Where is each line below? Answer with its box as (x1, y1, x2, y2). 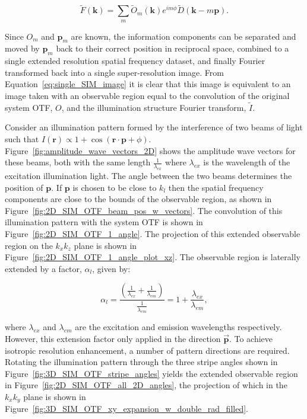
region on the (5, 239, 53, 251)
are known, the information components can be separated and (71, 30, 296, 42)
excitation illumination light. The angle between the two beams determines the (5, 169, 292, 181)
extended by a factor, (5, 262, 82, 274)
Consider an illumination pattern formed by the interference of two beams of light (5, 121, 303, 133)
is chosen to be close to (72, 181, 157, 193)
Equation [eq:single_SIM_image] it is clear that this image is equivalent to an (5, 78, 291, 90)
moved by (5, 42, 40, 55)
